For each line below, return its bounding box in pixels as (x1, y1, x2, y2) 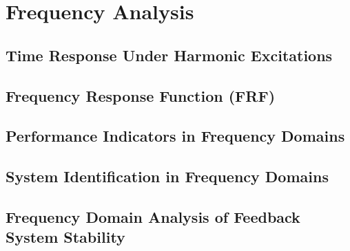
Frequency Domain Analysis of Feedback (6, 206, 300, 227)
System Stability (6, 226, 125, 248)
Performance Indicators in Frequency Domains (6, 125, 345, 146)
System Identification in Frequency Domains (6, 166, 329, 187)
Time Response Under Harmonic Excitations (6, 44, 333, 65)
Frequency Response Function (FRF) (6, 85, 276, 106)
